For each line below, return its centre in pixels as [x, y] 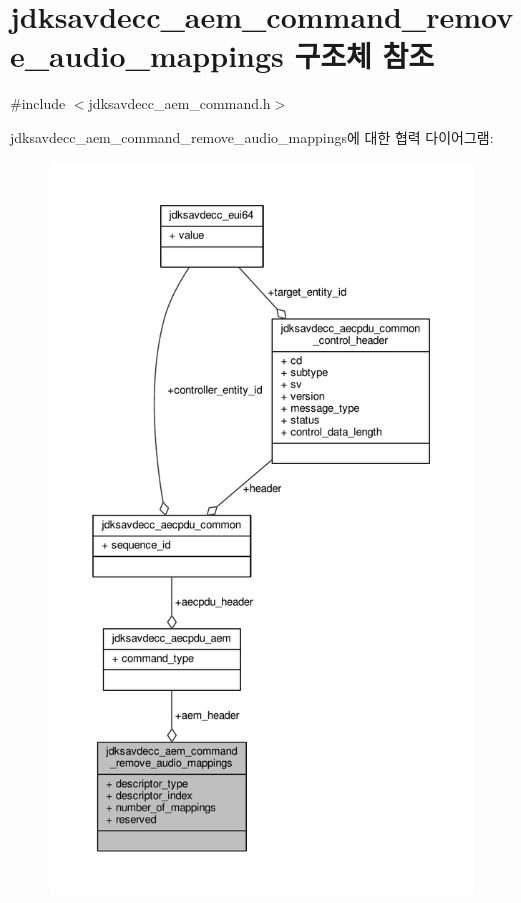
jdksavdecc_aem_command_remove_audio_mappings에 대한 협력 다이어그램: [252, 136]
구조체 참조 [364, 55]
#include [38, 103]
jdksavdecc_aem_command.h [179, 103]
